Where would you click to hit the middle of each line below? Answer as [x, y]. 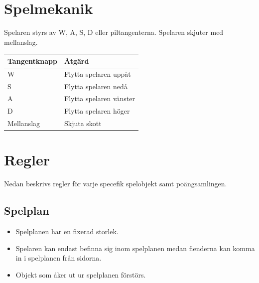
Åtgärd [76, 61]
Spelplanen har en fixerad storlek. [67, 231]
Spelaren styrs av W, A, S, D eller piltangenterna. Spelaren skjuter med [114, 32]
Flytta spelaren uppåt [97, 73]
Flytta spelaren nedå [96, 86]
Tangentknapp [32, 61]
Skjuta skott [83, 123]
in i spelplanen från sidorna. [59, 258]
